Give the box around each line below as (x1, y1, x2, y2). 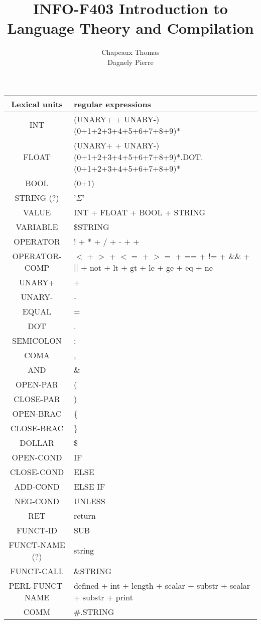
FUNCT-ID (17, 524, 57, 536)
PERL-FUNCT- (9, 579, 65, 591)
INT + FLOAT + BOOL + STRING (73, 206, 206, 218)
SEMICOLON (12, 334, 62, 346)
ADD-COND (14, 480, 60, 492)
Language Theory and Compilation (7, 18, 254, 38)
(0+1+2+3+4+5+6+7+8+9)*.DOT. (73, 150, 203, 163)
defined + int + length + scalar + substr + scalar (73, 579, 250, 591)
